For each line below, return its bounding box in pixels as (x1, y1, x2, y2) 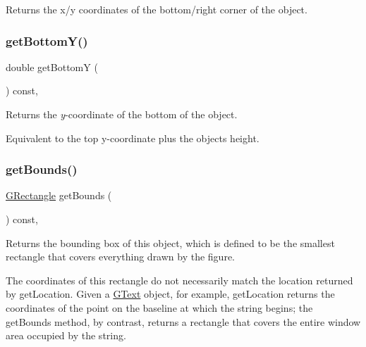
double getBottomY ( (6, 59, 98, 74)
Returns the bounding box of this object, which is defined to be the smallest (6, 235, 335, 250)
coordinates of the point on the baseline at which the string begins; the (6, 300, 313, 315)
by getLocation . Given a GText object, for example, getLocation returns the (6, 286, 335, 301)
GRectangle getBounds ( (6, 188, 112, 203)
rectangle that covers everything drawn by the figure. (6, 249, 235, 264)
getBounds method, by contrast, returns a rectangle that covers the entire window (6, 314, 361, 329)
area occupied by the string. (6, 328, 126, 343)
